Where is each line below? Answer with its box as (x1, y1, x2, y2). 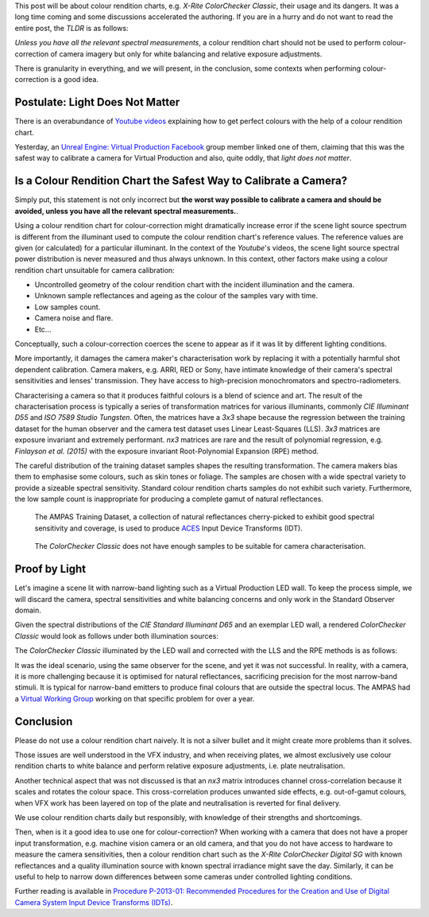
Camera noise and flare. (34, 313, 114, 323)
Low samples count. (34, 302, 101, 312)
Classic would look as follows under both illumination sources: (14, 631, 218, 640)
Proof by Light (14, 562, 87, 576)
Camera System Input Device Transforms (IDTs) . (14, 897, 173, 907)
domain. (14, 605, 41, 615)
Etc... (34, 324, 52, 334)
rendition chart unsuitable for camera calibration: (14, 265, 175, 274)
